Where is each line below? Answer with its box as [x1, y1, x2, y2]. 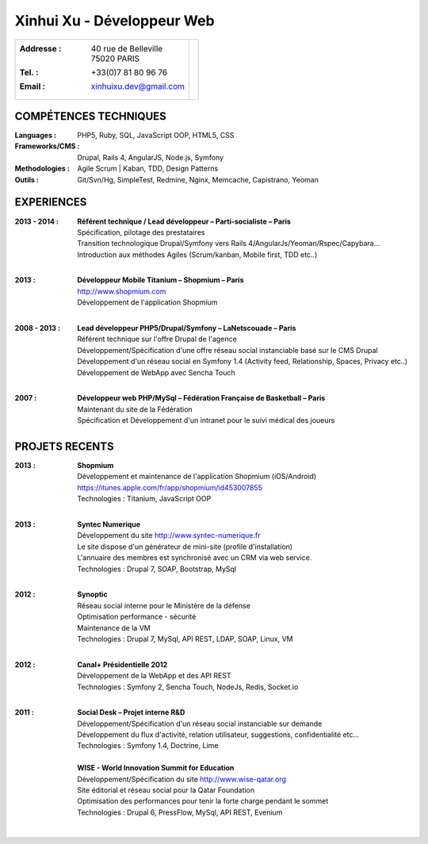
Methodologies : [14, 163, 71, 174]
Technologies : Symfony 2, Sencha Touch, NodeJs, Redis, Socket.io [77, 682, 299, 692]
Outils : [14, 175, 40, 184]
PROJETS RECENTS [14, 439, 114, 453]
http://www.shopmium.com [77, 286, 166, 296]
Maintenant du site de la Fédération [77, 405, 193, 414]
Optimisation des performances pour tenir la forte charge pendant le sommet [77, 796, 329, 806]
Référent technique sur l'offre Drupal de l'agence [77, 334, 237, 344]
